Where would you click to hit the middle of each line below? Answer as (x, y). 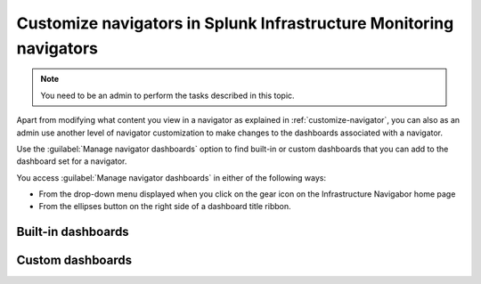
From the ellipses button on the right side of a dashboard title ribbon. (165, 207)
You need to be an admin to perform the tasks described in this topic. (167, 95)
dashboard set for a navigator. (72, 161)
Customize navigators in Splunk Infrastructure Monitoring (235, 23)
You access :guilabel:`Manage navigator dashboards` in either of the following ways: (171, 177)
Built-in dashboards (73, 232)
